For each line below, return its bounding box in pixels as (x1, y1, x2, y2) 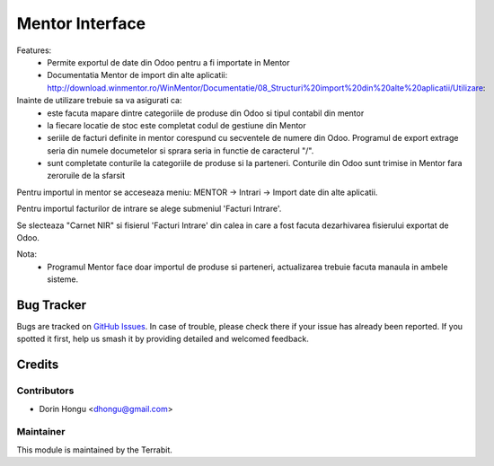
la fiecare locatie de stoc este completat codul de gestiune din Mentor (47, 119, 307, 130)
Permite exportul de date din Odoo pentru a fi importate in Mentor (47, 57, 291, 67)
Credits (16, 357, 59, 373)
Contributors (16, 384, 75, 397)
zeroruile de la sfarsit (47, 171, 126, 181)
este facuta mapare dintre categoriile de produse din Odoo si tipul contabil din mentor (47, 108, 365, 119)
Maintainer (16, 426, 66, 438)
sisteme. (47, 274, 79, 285)
